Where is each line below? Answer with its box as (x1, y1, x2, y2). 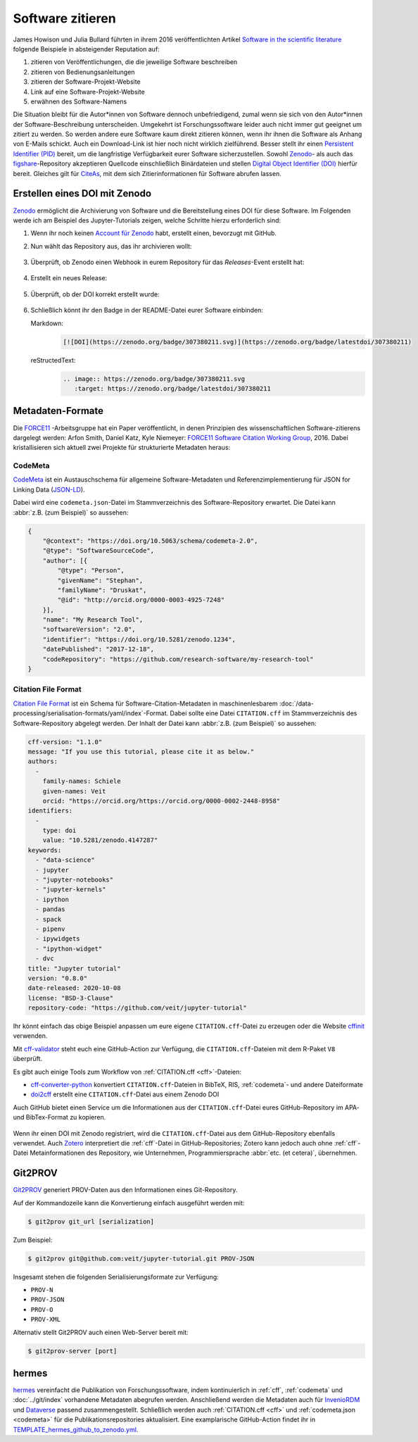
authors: (27, 758, 58, 765)
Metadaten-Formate (13, 405, 104, 417)
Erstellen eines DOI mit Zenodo (13, 187, 151, 200)
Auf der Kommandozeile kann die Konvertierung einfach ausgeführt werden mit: (13, 1198, 245, 1207)
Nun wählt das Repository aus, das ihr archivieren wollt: (30, 242, 193, 250)
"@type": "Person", (57, 567, 125, 575)
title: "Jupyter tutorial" (27, 965, 121, 972)
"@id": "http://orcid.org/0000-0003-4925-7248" (57, 596, 225, 604)
